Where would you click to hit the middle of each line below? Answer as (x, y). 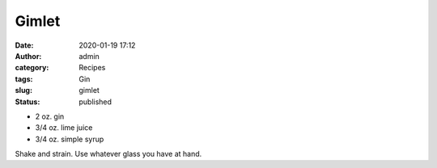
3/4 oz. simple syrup (70, 139)
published (95, 102)
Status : (28, 102)
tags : (24, 79)
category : (32, 68)
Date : (24, 45)
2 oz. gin (50, 116)
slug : (23, 90)
